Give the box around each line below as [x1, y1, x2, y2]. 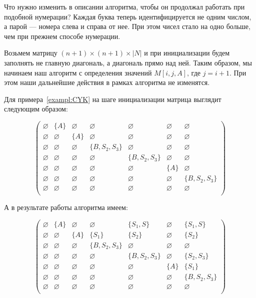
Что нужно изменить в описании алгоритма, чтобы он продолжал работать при [4, 1, 245, 11]
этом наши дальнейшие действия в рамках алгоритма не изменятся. [4, 77, 210, 87]
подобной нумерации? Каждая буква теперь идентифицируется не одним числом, [4, 11, 251, 21]
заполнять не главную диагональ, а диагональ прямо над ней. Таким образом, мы [4, 57, 252, 67]
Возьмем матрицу [4, 47, 57, 58]
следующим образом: [4, 103, 68, 114]
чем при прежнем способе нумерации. [4, 30, 120, 41]
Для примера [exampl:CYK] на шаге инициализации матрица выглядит [4, 93, 221, 104]
